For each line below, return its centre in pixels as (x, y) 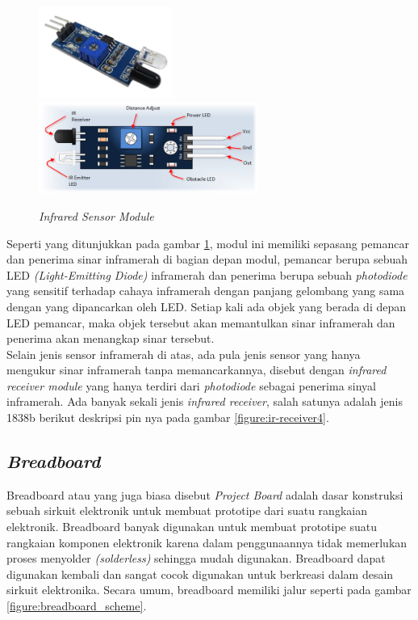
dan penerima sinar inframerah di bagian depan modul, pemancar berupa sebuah (207, 259)
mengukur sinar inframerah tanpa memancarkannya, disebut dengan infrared (196, 370)
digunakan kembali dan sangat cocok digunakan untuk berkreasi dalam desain (200, 574)
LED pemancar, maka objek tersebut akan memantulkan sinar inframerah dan (201, 322)
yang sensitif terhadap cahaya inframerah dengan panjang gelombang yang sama (206, 291)
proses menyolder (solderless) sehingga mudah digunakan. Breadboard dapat (196, 558)
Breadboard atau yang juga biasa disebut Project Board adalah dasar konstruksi (205, 494)
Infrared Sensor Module (96, 215)
